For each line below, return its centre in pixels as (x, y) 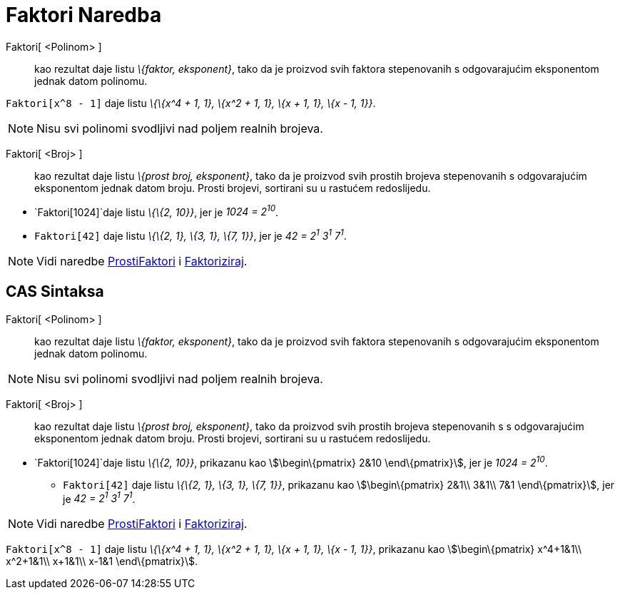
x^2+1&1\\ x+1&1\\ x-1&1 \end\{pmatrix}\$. (102, 561)
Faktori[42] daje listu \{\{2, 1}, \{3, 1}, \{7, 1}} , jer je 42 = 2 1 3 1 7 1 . (190, 235)
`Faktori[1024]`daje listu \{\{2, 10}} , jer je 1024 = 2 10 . (157, 211)
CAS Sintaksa (55, 292)
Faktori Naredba (84, 15)
